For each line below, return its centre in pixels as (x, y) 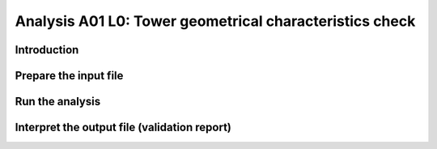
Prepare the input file (69, 76)
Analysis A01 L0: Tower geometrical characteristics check (215, 21)
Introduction (47, 50)
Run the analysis (58, 102)
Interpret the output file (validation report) (123, 128)
